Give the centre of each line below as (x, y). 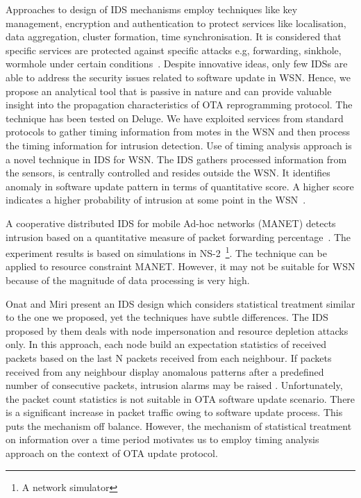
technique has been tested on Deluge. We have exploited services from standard (175, 118)
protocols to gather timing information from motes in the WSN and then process (178, 132)
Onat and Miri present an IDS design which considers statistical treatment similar (180, 303)
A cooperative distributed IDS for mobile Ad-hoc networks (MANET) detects (171, 223)
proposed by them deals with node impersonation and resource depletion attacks (177, 330)
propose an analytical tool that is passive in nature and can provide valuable (169, 91)
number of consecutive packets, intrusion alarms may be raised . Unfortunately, (174, 385)
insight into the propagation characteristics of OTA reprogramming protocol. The (179, 105)
